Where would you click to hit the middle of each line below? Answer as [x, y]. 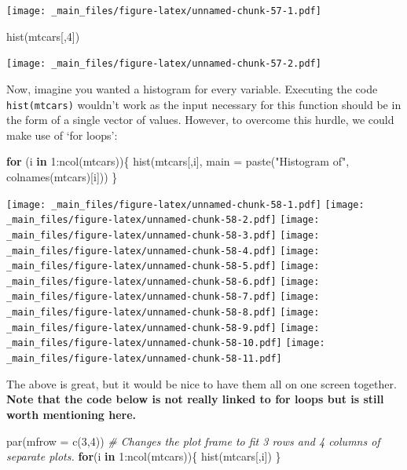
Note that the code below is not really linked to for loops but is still [195, 399]
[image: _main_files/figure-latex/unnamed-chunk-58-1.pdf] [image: [185, 204]
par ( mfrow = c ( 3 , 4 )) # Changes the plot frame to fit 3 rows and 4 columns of [193, 441]
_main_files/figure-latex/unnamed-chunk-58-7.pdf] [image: [163, 297]
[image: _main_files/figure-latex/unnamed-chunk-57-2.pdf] [164, 64]
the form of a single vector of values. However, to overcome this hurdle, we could [200, 120]
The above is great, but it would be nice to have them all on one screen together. [202, 383]
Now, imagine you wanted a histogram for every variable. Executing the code [192, 88]
